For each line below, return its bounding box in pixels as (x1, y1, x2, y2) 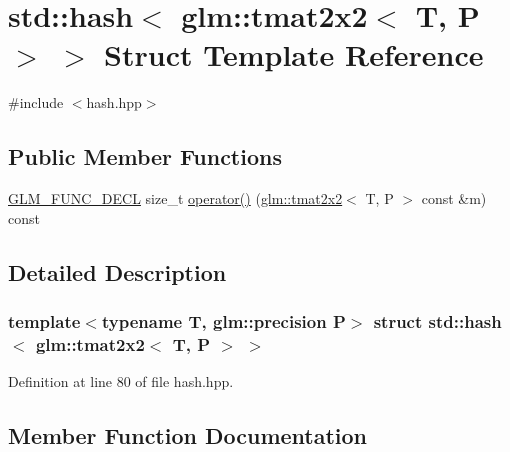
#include (8, 92, 64, 113)
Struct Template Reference (104, 34, 484, 75)
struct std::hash (373, 309, 502, 333)
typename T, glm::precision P (101, 309, 346, 333)
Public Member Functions (8, 141, 282, 172)
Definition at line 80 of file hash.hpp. (8, 371, 234, 392)
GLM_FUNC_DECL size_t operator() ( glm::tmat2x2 (8, 188, 343, 209)
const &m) (421, 188, 487, 209)
